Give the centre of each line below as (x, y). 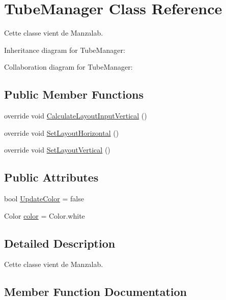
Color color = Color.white (45, 215)
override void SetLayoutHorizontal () (62, 132)
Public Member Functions (74, 94)
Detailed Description (60, 243)
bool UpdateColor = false (44, 199)
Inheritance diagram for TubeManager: (65, 50)
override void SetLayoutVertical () (57, 150)
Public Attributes (51, 177)
